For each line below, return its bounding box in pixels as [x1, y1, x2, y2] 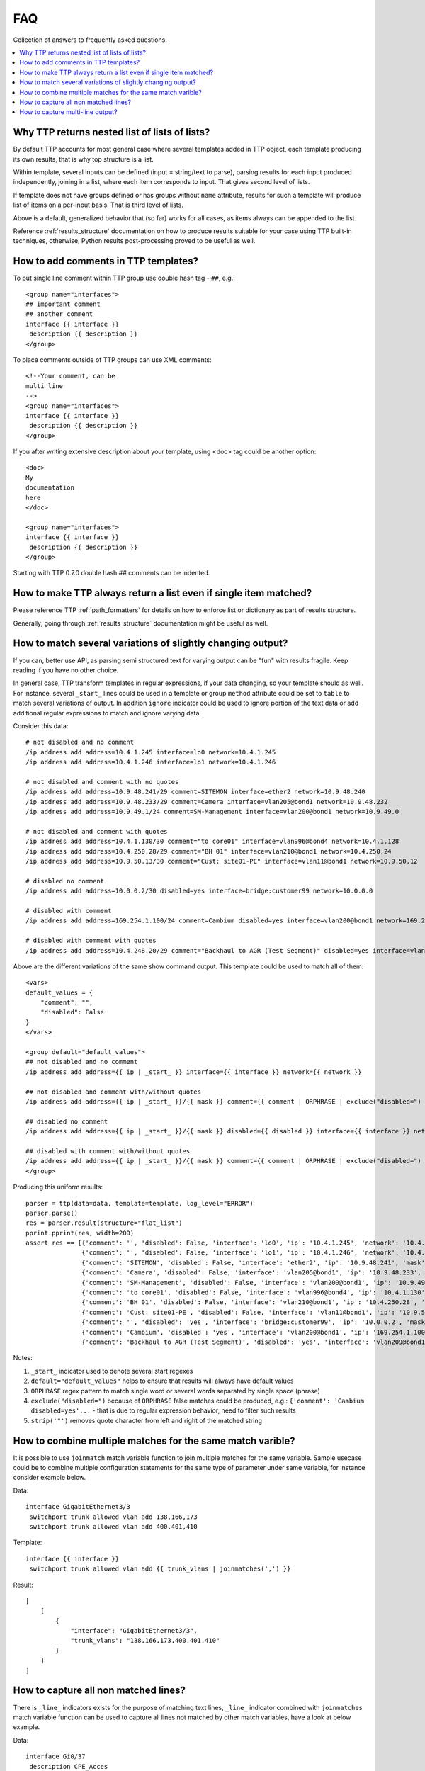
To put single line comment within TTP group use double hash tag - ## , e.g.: [13, 273, 235, 283]
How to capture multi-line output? [19, 108, 118, 116]
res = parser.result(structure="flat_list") [25, 1219, 183, 1227]
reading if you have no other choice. [13, 666, 119, 674]
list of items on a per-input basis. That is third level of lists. [13, 200, 183, 209]
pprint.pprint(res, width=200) [25, 1229, 135, 1237]
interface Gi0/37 [25, 1753, 86, 1760]
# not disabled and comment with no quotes [25, 778, 179, 786]
